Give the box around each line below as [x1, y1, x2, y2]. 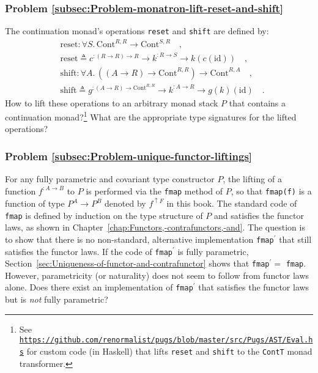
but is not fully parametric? [5, 293, 108, 306]
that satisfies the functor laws [198, 281, 309, 294]
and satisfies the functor [214, 209, 304, 221]
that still [279, 232, 312, 245]
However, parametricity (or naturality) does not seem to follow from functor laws [5, 268, 309, 281]
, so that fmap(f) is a [231, 184, 312, 197]
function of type [5, 197, 65, 209]
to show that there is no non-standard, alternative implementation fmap [5, 232, 274, 245]
